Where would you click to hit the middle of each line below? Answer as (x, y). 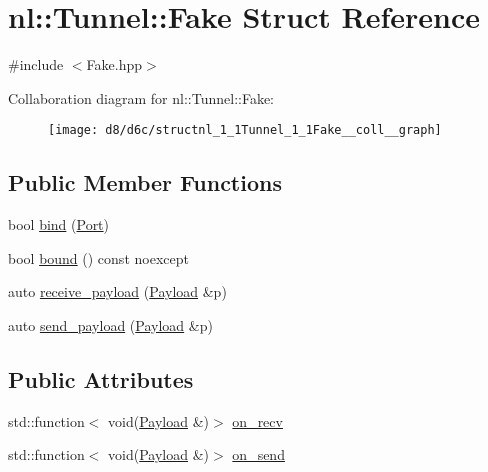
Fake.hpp (114, 64)
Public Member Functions (145, 182)
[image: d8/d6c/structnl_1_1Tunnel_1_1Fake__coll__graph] (245, 130)
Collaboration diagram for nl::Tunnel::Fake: (141, 97)
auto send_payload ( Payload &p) (110, 324)
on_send (258, 454)
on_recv (257, 420)
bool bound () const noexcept (98, 257)
